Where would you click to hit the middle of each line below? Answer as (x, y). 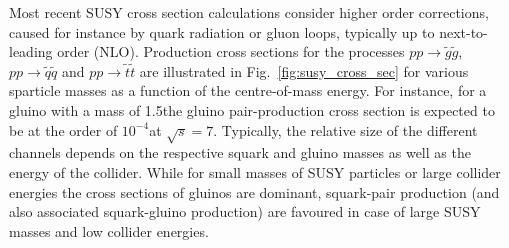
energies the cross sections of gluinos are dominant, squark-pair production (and (254, 191)
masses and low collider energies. (109, 230)
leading (31, 51)
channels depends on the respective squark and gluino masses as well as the (240, 152)
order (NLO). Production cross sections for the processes (231, 51)
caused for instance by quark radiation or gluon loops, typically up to (222, 31)
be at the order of (63, 129)
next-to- (463, 31)
